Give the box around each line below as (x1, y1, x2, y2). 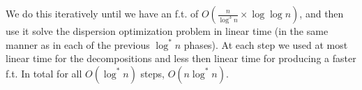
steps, (140, 66, 165, 80)
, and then (299, 6, 344, 20)
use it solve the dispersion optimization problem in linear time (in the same (6, 24, 329, 38)
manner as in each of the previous (6, 37, 150, 52)
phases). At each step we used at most (183, 37, 348, 52)
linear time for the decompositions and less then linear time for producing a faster (6, 51, 356, 66)
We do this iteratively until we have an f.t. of (6, 6, 199, 20)
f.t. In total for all (6, 66, 82, 80)
